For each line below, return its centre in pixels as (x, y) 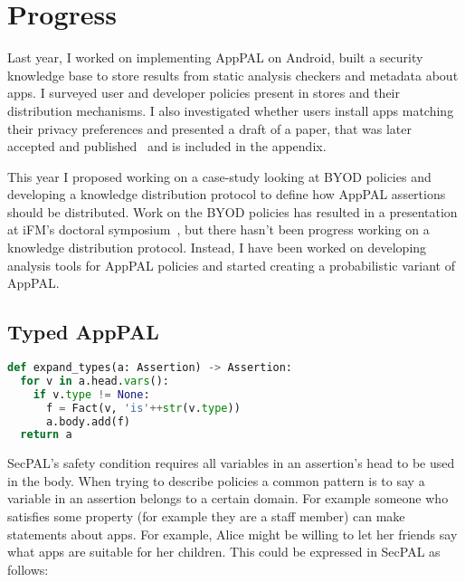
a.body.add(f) (88, 421)
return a (46, 435)
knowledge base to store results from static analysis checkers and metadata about (233, 75)
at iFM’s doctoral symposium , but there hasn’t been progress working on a (218, 229)
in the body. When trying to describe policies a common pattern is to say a (216, 480)
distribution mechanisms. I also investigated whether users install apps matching (231, 110)
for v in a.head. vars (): (95, 381)
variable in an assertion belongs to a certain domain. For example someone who (228, 498)
